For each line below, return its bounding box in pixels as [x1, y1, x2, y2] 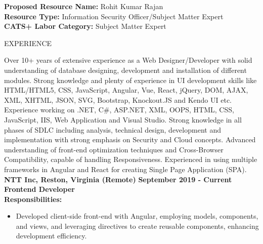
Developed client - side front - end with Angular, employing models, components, [16, 211, 258, 221]
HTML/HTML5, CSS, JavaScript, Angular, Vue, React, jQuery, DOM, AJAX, [4, 85, 248, 95]
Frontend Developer [4, 184, 75, 194]
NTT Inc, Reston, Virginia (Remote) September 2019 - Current [4, 174, 232, 184]
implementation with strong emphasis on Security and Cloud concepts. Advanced [4, 134, 256, 145]
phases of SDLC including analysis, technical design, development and [4, 124, 221, 135]
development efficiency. [16, 230, 87, 241]
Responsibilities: [4, 193, 62, 204]
